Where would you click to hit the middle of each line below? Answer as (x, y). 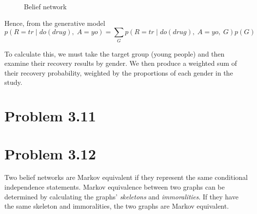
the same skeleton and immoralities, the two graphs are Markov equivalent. (117, 206)
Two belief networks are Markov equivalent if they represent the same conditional (126, 177)
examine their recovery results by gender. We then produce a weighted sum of (121, 63)
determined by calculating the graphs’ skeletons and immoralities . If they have (121, 196)
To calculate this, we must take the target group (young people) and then (115, 53)
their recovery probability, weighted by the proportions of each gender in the (119, 72)
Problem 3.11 (50, 116)
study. (13, 82)
